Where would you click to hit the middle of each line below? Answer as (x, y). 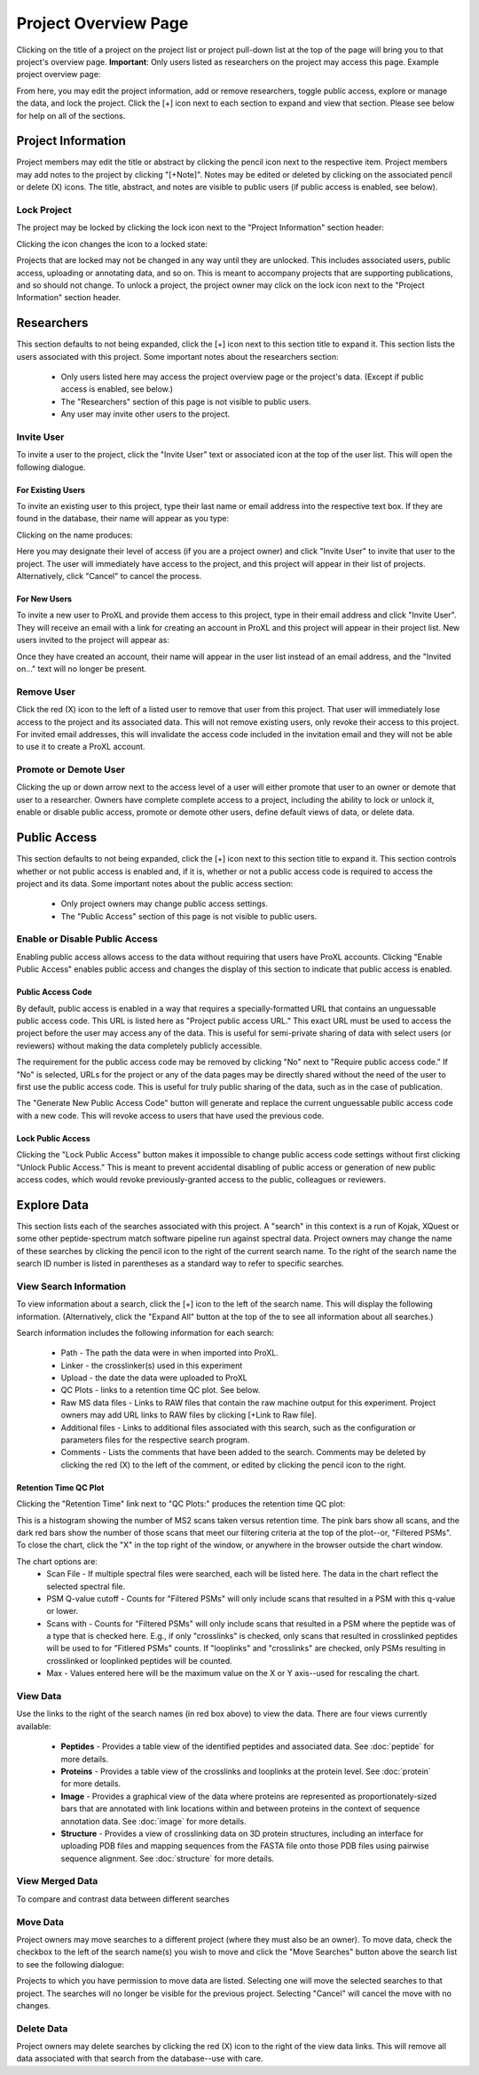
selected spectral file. (86, 1586)
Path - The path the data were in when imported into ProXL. (169, 1353)
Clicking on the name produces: (75, 535)
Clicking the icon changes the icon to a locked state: (112, 243)
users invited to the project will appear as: (93, 640)
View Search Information (71, 1286)
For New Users (44, 599)
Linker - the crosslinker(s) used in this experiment (152, 1365)
